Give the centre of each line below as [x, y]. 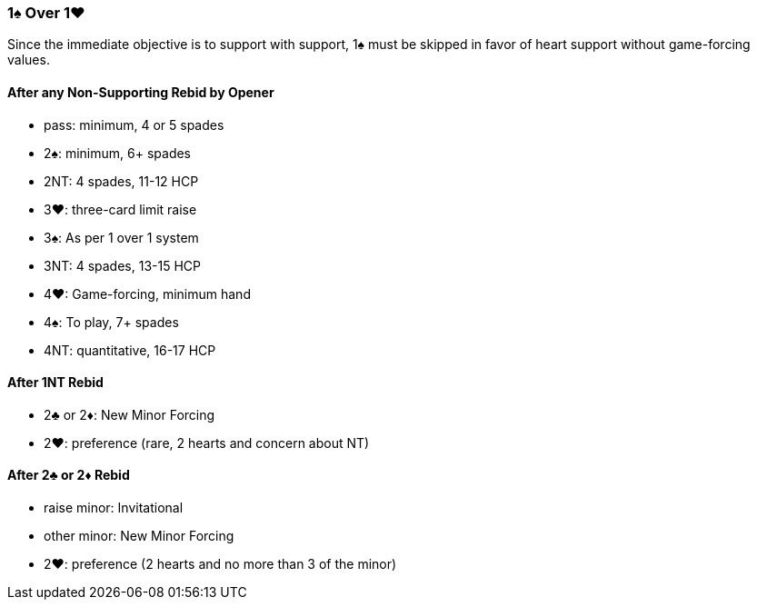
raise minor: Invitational [114, 508]
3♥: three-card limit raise [120, 209]
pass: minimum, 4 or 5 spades [134, 124]
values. [29, 60]
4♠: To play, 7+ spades [111, 322]
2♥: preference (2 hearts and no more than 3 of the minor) [220, 564]
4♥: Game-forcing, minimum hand [147, 294]
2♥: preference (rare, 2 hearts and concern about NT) [207, 443]
